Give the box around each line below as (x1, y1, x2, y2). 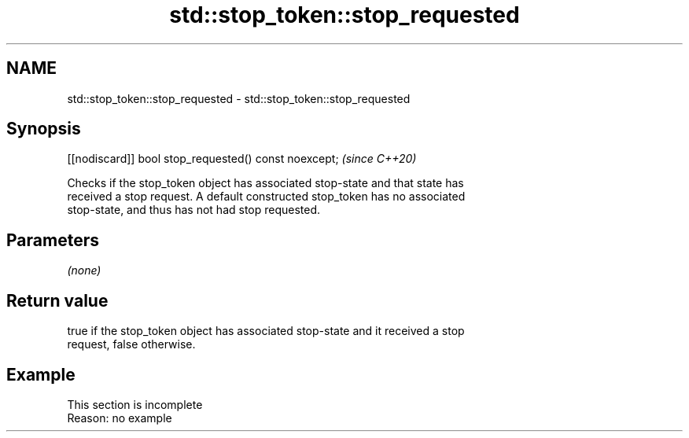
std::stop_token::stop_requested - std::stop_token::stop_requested (67, 91, 411, 105)
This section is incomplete (67, 397, 203, 411)
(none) (67, 263, 101, 278)
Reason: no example (67, 410, 172, 425)
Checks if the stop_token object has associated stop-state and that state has (67, 176, 464, 190)
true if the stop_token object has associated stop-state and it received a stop (67, 324, 465, 338)
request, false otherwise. (67, 337, 196, 352)
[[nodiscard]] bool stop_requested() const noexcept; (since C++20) (67, 152, 417, 166)
